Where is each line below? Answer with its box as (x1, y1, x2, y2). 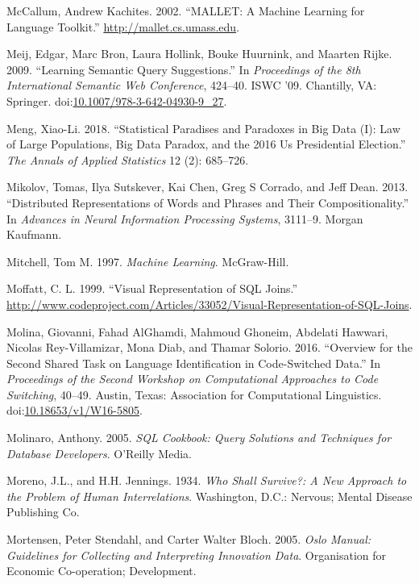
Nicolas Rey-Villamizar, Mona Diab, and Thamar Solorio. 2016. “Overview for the (6, 339, 413, 356)
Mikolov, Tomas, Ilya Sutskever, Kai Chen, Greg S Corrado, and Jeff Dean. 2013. (6, 178, 409, 195)
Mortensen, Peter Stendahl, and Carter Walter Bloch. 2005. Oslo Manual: (6, 531, 371, 548)
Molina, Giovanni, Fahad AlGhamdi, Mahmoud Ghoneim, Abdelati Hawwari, (6, 323, 388, 340)
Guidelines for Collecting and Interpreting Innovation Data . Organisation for (6, 546, 386, 563)
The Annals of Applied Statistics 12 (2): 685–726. (6, 151, 249, 168)
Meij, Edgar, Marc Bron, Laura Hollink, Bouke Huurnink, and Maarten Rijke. (6, 45, 392, 62)
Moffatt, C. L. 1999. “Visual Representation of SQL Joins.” (6, 280, 298, 297)
